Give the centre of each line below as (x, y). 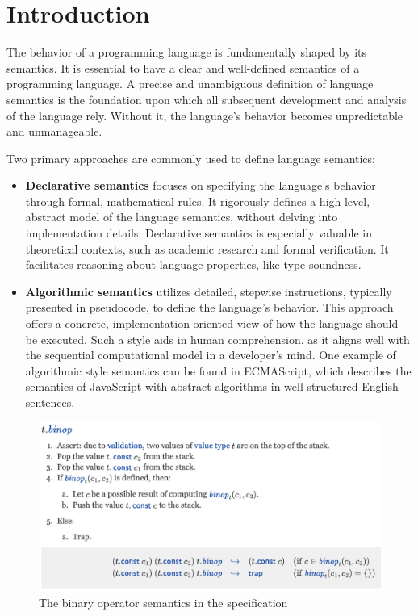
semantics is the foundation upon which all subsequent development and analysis (207, 99)
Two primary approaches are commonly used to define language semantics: (191, 158)
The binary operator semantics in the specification (163, 602)
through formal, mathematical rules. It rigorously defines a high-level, (198, 201)
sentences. (50, 402)
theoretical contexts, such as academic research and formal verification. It (207, 248)
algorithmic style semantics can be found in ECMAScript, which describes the (218, 370)
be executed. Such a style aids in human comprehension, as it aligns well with (217, 339)
